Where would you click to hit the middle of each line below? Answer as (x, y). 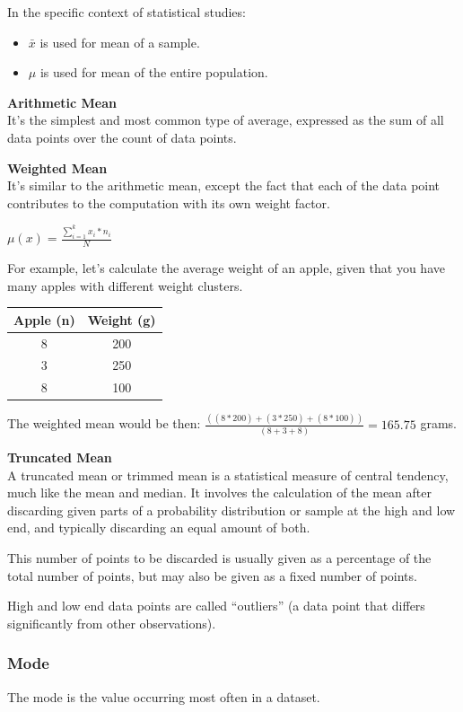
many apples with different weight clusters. (125, 285)
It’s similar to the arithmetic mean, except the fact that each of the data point (224, 185)
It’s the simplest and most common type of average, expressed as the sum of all (226, 120)
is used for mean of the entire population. (154, 72)
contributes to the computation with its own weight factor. (169, 202)
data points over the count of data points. (122, 137)
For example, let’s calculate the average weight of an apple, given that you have (226, 268)
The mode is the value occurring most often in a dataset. (164, 696)
